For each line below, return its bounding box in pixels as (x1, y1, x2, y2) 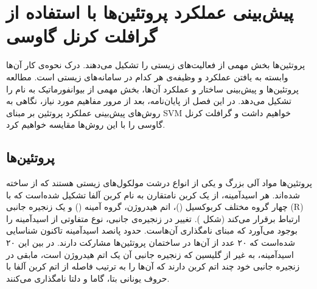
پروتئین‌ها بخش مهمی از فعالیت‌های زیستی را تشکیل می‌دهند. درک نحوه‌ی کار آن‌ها (6, 58, 305, 71)
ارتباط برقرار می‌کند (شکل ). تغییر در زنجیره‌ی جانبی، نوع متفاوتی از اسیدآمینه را (6, 212, 301, 225)
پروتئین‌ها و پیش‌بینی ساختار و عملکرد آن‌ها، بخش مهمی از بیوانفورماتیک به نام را (6, 82, 299, 95)
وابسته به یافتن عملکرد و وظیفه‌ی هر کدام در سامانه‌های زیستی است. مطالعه (6, 70, 288, 83)
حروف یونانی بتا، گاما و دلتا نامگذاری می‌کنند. (6, 271, 170, 284)
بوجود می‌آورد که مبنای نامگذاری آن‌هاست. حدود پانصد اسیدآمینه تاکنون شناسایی (6, 224, 298, 237)
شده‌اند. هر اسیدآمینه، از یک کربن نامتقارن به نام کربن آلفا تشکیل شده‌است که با (6, 188, 300, 201)
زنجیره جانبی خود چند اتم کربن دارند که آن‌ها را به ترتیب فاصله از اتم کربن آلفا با (6, 260, 300, 273)
